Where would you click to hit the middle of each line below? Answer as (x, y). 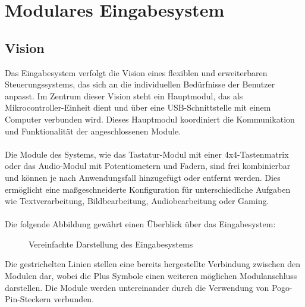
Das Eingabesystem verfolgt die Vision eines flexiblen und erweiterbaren (136, 72)
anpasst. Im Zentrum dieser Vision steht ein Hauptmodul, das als (124, 95)
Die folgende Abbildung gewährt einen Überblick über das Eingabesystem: (140, 224)
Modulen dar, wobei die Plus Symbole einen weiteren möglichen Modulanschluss (151, 276)
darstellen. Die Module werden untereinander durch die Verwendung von (137, 287)
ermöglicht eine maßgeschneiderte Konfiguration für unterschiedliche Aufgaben (148, 189)
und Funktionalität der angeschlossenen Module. (93, 131)
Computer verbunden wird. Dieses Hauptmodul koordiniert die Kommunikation (150, 119)
